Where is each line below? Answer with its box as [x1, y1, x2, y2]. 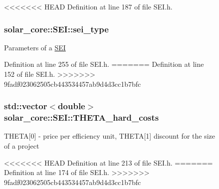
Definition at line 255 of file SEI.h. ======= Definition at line [4, 59, 204, 69]
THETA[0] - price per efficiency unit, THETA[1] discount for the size [4, 131, 215, 141]
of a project [4, 140, 39, 151]
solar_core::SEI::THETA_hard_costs [4, 111, 159, 124]
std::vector [4, 100, 47, 112]
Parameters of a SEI [4, 42, 66, 52]
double [58, 100, 85, 112]
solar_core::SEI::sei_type [4, 22, 109, 35]
